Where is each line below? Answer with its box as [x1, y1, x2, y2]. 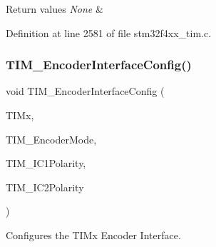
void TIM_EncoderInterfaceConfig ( [6, 84, 165, 99]
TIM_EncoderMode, [6, 131, 97, 146]
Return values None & [6, 1, 103, 16]
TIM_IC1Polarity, [6, 156, 86, 171]
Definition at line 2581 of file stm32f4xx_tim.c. [6, 25, 212, 40]
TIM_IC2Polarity [6, 179, 84, 194]
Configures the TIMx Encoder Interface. [6, 227, 181, 242]
